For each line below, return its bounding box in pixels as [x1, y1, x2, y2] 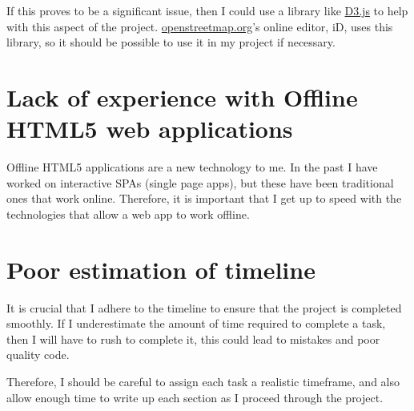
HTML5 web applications [6, 112, 293, 145]
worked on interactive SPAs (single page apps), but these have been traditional [6, 174, 394, 191]
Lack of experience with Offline [6, 80, 358, 113]
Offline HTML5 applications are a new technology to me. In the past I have [6, 159, 378, 175]
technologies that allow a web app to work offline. [6, 205, 250, 222]
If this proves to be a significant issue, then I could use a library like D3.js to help [6, 2, 408, 18]
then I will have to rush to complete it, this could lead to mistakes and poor [6, 330, 380, 347]
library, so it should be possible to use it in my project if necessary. [6, 34, 336, 50]
